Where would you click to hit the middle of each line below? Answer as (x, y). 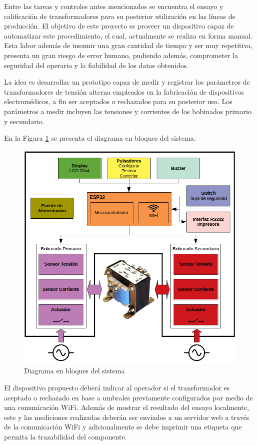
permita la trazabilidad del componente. (65, 436)
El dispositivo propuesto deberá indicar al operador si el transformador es (117, 387)
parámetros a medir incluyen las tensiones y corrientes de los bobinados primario (128, 111)
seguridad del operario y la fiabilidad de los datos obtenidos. (96, 65)
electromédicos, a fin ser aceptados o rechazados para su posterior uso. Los (118, 101)
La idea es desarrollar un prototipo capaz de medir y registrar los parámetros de (127, 82)
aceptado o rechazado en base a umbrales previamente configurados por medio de (128, 397)
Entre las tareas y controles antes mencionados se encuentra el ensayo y (114, 6)
